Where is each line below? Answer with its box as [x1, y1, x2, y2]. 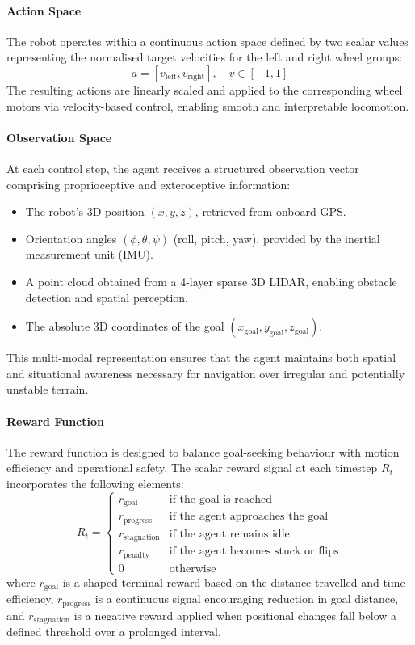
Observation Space [6, 129, 112, 145]
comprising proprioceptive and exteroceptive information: [6, 175, 291, 192]
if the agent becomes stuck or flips [169, 546, 339, 558]
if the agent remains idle [169, 528, 290, 540]
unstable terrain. [6, 381, 89, 398]
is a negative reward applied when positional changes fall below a [73, 606, 397, 623]
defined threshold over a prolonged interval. [6, 623, 221, 640]
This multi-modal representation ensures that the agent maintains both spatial [6, 349, 396, 366]
